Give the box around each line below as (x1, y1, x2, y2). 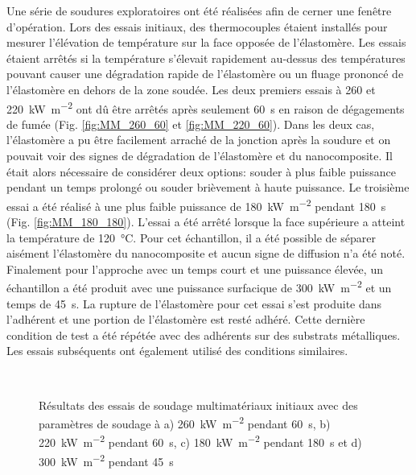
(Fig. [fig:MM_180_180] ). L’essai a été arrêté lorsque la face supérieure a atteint (6, 213, 406, 230)
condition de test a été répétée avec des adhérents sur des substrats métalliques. (6, 326, 401, 343)
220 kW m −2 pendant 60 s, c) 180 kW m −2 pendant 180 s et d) (39, 432, 362, 451)
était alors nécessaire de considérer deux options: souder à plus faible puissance (6, 163, 396, 180)
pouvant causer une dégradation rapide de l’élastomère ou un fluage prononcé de (6, 65, 404, 82)
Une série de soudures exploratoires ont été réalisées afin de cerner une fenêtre (6, 2, 392, 19)
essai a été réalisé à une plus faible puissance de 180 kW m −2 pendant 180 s (6, 195, 386, 214)
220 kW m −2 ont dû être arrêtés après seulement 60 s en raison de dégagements (6, 97, 405, 117)
